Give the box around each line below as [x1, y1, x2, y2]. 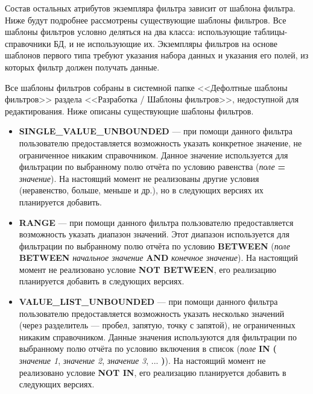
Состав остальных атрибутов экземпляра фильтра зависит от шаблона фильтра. [5, 2, 296, 14]
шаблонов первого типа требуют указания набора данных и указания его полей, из [5, 49, 309, 61]
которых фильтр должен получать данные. [5, 60, 160, 73]
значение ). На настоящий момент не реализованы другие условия [19, 172, 259, 184]
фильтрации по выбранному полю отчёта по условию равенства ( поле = [19, 160, 285, 173]
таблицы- [254, 25, 288, 38]
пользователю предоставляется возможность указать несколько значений [19, 307, 285, 319]
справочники [5, 37, 51, 49]
